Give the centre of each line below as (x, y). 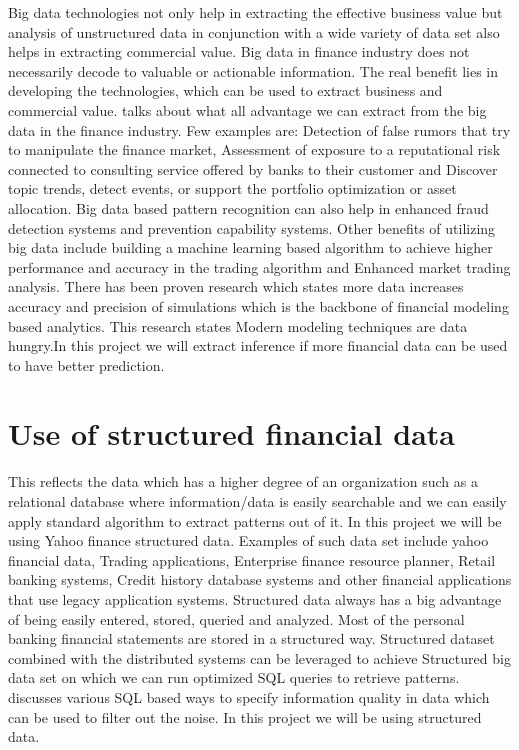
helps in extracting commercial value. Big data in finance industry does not (239, 51)
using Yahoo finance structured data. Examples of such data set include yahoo (248, 540)
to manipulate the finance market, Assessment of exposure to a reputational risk (254, 149)
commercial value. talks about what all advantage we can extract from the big (247, 109)
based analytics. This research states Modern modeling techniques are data (238, 325)
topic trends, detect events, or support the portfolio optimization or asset (232, 188)
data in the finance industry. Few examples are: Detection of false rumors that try (259, 129)
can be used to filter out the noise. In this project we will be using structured (245, 716)
